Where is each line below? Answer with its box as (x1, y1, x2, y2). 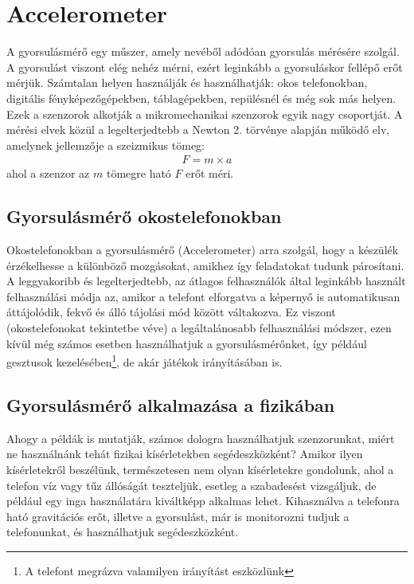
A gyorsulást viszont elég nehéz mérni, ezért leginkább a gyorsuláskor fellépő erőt (6, 58, 403, 75)
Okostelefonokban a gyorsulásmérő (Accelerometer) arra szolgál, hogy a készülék (6, 241, 399, 258)
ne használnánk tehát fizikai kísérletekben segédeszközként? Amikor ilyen (6, 445, 363, 462)
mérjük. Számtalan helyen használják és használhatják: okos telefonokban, (6, 74, 368, 91)
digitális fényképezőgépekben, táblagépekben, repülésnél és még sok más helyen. (6, 89, 396, 106)
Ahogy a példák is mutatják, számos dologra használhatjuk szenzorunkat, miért (6, 429, 395, 446)
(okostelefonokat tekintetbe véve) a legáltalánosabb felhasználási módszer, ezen (6, 319, 392, 336)
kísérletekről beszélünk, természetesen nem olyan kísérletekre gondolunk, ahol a (6, 461, 394, 477)
